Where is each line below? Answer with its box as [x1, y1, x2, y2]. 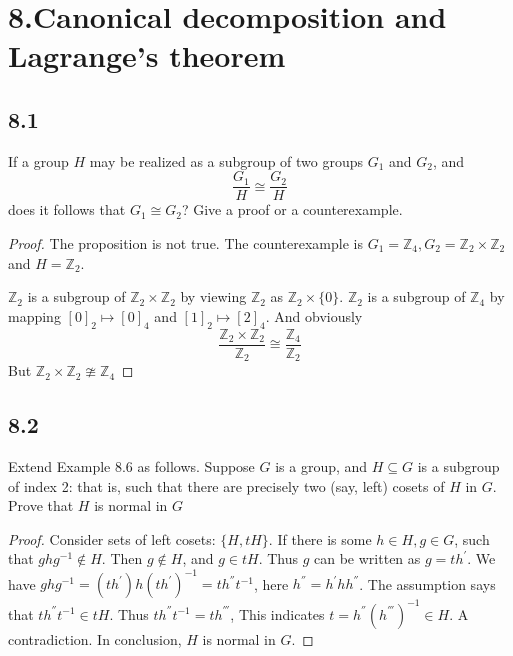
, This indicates [230, 603, 325, 624]
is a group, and [275, 455, 368, 476]
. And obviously [265, 305, 363, 326]
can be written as [314, 548, 421, 569]
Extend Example [8, 455, 111, 476]
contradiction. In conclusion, [8, 628, 182, 649]
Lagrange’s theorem [8, 35, 286, 76]
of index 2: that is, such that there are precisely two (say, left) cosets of [8, 475, 445, 496]
